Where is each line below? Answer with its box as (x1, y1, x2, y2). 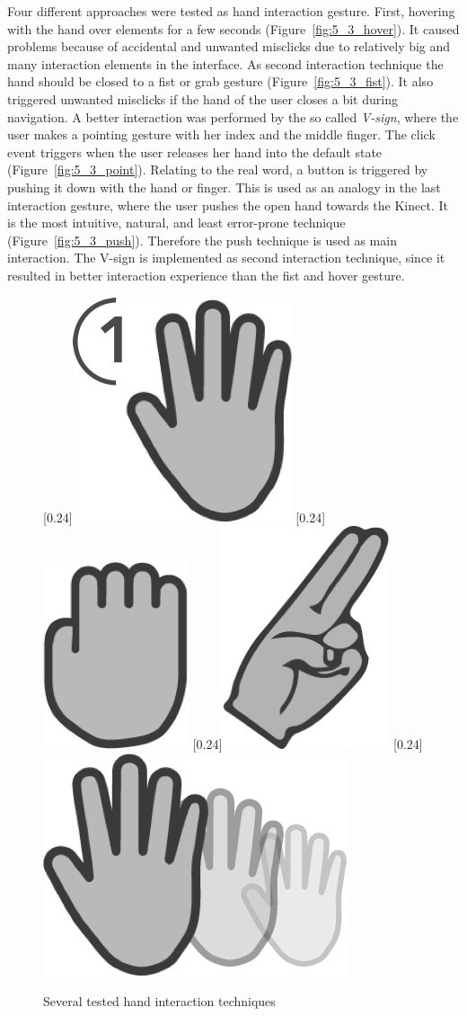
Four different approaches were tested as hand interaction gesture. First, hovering (7, 2, 455, 20)
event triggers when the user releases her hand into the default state (7, 142, 383, 161)
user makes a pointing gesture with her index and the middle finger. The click (7, 125, 436, 144)
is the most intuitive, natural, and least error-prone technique (7, 213, 346, 232)
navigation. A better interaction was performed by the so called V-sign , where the (7, 107, 459, 126)
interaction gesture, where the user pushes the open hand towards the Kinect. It (7, 195, 448, 214)
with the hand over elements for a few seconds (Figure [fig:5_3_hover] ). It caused (7, 19, 460, 38)
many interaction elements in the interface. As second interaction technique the (7, 54, 444, 73)
